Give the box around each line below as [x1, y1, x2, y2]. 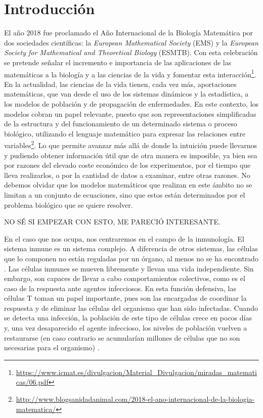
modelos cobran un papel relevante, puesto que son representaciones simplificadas [4, 108, 256, 119]
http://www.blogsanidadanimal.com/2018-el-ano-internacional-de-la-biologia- [16, 394, 255, 404]
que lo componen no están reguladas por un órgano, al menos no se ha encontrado [4, 253, 258, 263]
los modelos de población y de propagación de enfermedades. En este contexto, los [4, 98, 259, 109]
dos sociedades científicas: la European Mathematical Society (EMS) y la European [4, 37, 258, 48]
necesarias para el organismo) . [4, 342, 100, 353]
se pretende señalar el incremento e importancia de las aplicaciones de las [4, 57, 232, 67]
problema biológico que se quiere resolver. [4, 199, 133, 210]
